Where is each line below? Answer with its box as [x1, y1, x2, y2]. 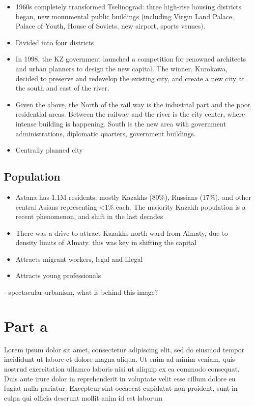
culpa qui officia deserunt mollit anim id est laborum [4, 392, 163, 403]
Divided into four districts [15, 37, 94, 47]
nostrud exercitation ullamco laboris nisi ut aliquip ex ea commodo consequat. [4, 363, 240, 374]
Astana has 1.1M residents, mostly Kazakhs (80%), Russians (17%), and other [15, 191, 252, 202]
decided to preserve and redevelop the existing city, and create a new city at [15, 73, 245, 83]
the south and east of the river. [15, 83, 110, 93]
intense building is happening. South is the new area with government [15, 118, 226, 128]
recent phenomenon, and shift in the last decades [15, 211, 163, 221]
